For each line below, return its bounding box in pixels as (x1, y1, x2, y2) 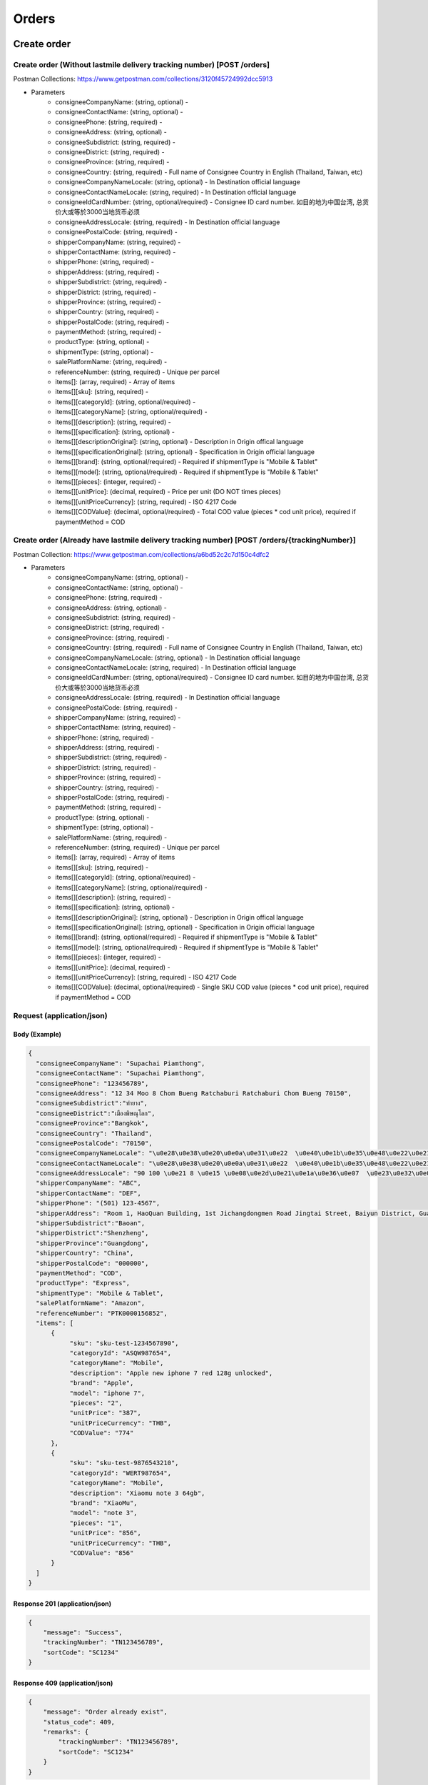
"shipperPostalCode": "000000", (36, 1259, 149, 1267)
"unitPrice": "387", (69, 1409, 142, 1417)
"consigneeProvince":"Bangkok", (36, 1120, 149, 1127)
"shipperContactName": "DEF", (36, 1189, 142, 1197)
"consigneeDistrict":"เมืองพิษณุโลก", (36, 1109, 156, 1117)
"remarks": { (43, 1728, 89, 1736)
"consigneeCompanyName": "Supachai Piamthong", (36, 1059, 205, 1067)
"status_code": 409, (43, 1718, 116, 1726)
